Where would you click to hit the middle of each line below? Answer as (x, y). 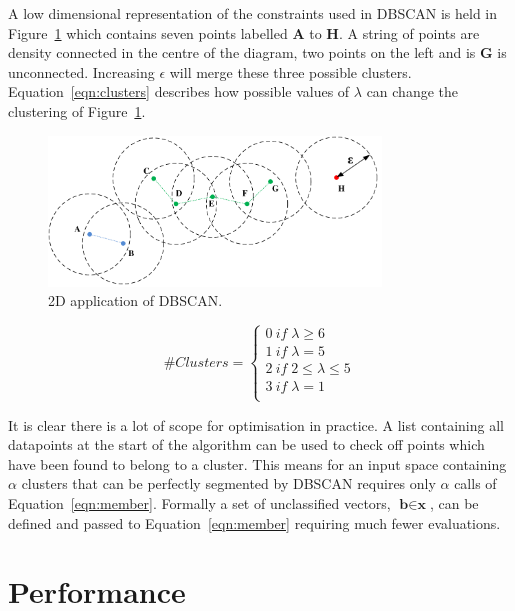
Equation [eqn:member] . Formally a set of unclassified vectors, (199, 502)
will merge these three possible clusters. (290, 71)
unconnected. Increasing (81, 71)
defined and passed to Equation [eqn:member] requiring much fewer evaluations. (254, 522)
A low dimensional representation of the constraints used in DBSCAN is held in (253, 13)
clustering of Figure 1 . (77, 110)
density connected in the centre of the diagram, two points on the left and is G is (257, 52)
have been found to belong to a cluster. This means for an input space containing (257, 463)
